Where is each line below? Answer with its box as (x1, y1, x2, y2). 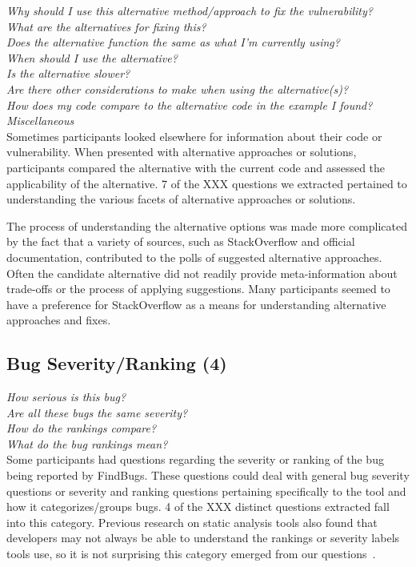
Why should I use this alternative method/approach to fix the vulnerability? (6, 2, 373, 18)
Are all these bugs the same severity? (6, 404, 188, 420)
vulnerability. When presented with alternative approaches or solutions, (6, 143, 357, 160)
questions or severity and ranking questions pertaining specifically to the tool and (6, 482, 406, 499)
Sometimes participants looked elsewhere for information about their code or (6, 127, 382, 144)
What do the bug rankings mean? (6, 435, 168, 452)
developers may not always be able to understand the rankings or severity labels (6, 529, 400, 546)
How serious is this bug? (6, 388, 126, 405)
